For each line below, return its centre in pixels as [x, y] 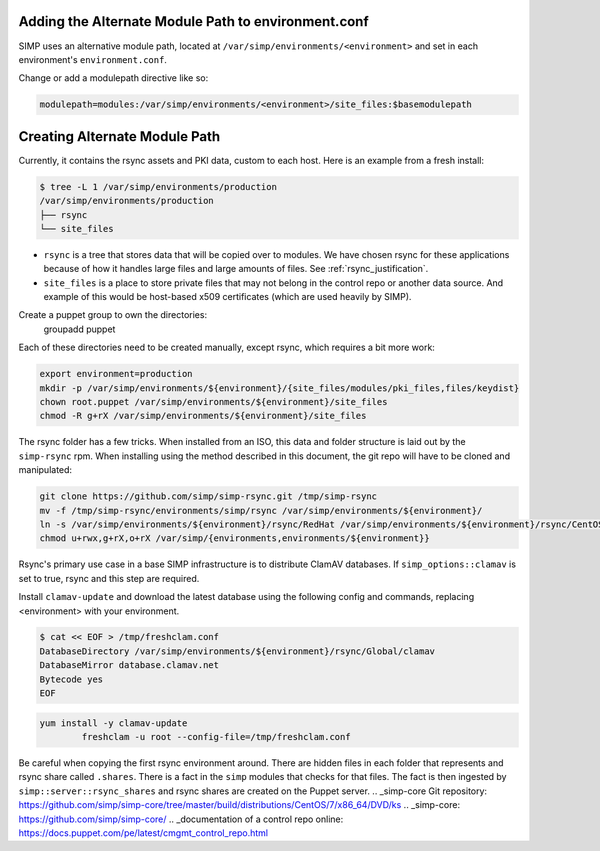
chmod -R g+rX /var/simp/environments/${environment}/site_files [203, 416]
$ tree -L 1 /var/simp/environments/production [158, 186]
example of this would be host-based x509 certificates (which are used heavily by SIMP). [227, 297]
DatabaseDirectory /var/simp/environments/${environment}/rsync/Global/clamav [237, 651]
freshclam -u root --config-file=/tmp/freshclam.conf [216, 737]
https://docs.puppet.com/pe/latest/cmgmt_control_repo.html [143, 832]
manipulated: [45, 470]
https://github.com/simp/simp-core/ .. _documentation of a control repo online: [181, 819]
